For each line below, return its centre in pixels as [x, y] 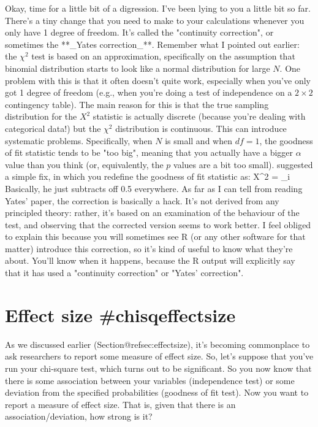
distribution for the [41, 116]
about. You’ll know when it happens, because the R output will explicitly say [150, 260]
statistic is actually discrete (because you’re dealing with [199, 116]
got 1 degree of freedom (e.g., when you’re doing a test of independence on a [149, 92]
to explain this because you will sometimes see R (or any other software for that [155, 237]
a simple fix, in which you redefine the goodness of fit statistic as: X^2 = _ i [148, 176]
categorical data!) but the [53, 128]
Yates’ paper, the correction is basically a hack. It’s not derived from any [142, 200]
